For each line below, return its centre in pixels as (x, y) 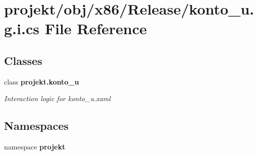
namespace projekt (35, 147)
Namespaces (36, 126)
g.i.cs (22, 28)
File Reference (96, 28)
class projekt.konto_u (42, 81)
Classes (23, 60)
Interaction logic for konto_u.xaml (57, 98)
